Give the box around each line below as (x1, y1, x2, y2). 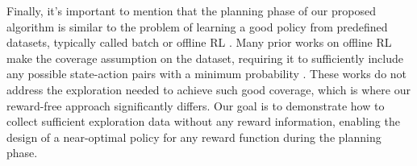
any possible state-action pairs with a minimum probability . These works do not (6, 65, 407, 82)
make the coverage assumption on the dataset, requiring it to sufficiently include (6, 49, 403, 66)
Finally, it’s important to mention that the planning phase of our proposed (6, 2, 376, 19)
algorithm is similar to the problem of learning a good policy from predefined (6, 18, 388, 35)
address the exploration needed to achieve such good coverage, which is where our (6, 81, 411, 98)
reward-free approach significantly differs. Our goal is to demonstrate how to (6, 97, 385, 114)
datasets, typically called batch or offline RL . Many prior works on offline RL (6, 34, 392, 51)
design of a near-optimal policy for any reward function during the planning (6, 128, 382, 145)
